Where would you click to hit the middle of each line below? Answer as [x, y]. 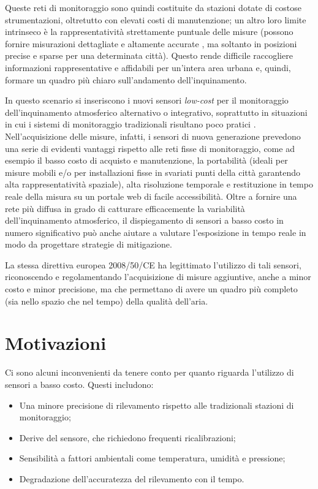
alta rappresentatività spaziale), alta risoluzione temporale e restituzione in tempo [159, 184]
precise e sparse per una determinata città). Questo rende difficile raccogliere [149, 55]
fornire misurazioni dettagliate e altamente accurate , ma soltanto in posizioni [151, 43]
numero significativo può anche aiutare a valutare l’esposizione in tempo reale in [156, 232]
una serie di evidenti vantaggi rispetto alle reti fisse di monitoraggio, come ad [150, 148]
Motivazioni [56, 343]
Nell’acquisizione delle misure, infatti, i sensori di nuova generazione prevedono [153, 136]
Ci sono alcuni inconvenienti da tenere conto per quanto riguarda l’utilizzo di [150, 372]
